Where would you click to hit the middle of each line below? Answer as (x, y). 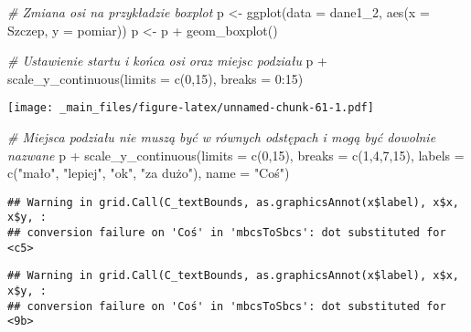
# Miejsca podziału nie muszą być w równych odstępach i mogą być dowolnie (222, 137)
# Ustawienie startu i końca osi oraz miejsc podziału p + (167, 61)
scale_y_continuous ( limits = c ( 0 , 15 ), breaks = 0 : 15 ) (155, 78)
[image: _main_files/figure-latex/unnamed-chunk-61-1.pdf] (191, 108)
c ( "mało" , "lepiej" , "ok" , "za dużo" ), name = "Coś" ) (149, 173)
